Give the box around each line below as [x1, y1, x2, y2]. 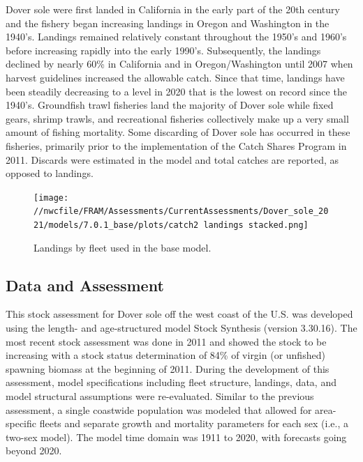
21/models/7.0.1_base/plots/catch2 [34, 220, 199, 231]
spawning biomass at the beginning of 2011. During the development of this [6, 361, 329, 376]
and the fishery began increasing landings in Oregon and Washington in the [6, 15, 329, 30]
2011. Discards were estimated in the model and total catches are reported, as [6, 152, 339, 167]
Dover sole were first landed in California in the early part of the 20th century [6, 2, 340, 16]
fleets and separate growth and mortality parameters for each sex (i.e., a [39, 416, 348, 431]
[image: [34, 192, 69, 203]
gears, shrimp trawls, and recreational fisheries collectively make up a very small [6, 111, 349, 125]
